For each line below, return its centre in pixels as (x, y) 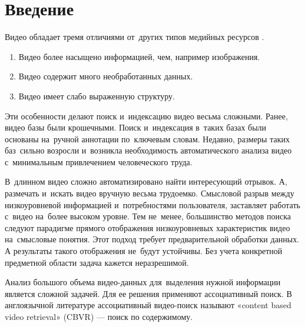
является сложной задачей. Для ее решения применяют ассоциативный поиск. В (148, 293)
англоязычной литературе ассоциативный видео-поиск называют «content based (148, 305)
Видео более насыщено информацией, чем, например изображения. (139, 56)
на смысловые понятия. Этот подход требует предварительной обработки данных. (152, 239)
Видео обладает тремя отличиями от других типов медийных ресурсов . (135, 37)
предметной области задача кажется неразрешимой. (97, 262)
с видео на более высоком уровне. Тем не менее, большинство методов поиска (148, 216)
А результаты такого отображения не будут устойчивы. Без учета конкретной (144, 251)
